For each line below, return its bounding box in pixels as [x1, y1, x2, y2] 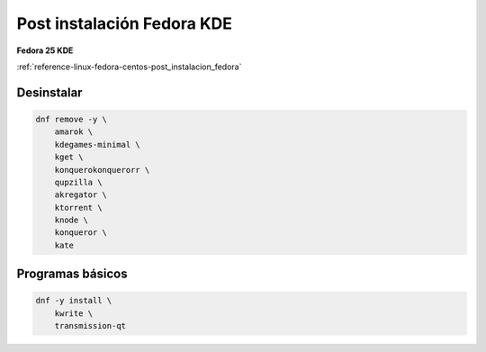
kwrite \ [54, 308, 94, 319]
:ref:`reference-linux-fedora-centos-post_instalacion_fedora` [16, 61, 242, 72]
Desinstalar [16, 85, 83, 100]
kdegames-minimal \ [54, 140, 141, 149]
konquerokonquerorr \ [54, 165, 150, 175]
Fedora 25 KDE [16, 45, 74, 56]
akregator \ [54, 190, 108, 200]
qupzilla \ [54, 176, 103, 187]
